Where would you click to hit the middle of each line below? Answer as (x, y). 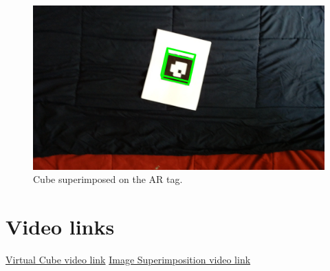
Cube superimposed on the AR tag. (108, 179)
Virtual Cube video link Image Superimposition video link (128, 259)
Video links (60, 226)
